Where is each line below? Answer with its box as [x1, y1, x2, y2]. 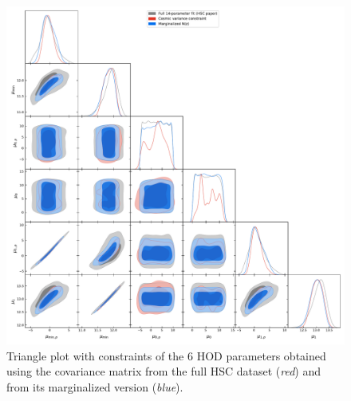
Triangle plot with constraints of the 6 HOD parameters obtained [6, 347, 326, 364]
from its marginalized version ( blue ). [6, 378, 183, 395]
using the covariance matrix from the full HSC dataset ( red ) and [6, 363, 321, 379]
